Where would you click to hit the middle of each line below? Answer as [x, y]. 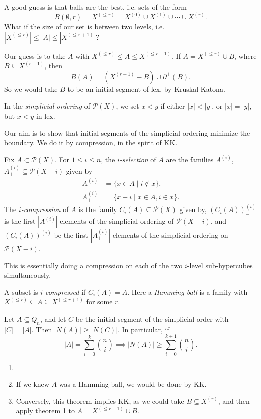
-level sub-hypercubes [220, 265]
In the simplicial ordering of [47, 106]
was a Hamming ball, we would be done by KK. [133, 384]
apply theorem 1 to [45, 411]
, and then [234, 401]
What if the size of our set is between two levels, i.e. [84, 26]
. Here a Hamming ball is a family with [188, 292]
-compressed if [64, 292]
